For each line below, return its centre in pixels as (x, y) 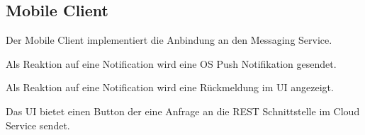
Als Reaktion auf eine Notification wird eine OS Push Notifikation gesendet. (171, 63)
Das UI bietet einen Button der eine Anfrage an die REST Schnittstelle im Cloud (183, 111)
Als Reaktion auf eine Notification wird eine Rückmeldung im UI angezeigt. (170, 87)
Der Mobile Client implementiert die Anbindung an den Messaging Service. (169, 40)
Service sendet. (38, 125)
